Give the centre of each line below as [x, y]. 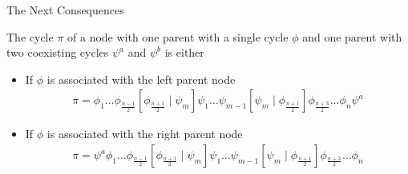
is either [184, 52]
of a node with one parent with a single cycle [178, 36]
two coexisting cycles [58, 52]
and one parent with [352, 36]
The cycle [30, 36]
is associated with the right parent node [145, 134]
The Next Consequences [65, 10]
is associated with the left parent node [141, 79]
